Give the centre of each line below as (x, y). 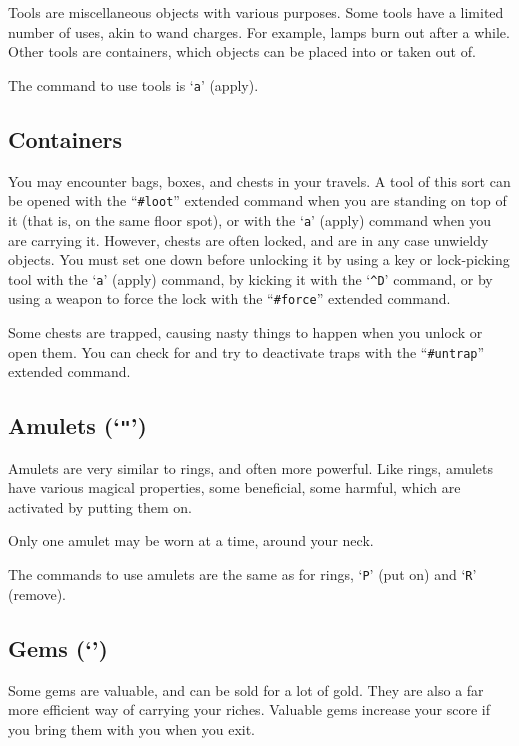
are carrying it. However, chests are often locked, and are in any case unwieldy (248, 239)
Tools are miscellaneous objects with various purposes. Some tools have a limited (256, 12)
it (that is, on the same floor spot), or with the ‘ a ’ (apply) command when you (250, 219)
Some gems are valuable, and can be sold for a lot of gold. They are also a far (246, 689)
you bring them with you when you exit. (132, 728)
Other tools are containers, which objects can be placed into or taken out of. (242, 51)
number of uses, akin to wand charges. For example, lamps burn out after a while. (259, 31)
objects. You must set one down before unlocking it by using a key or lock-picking (259, 259)
